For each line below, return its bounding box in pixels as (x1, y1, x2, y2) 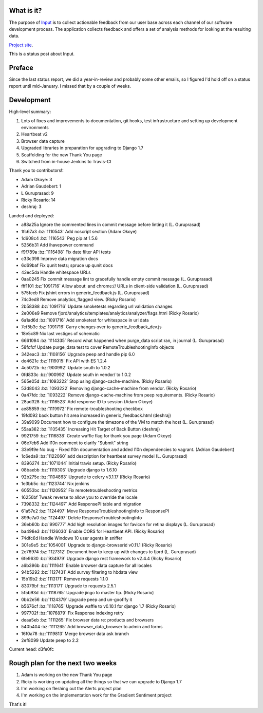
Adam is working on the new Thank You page (21, 672, 113, 678)
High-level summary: (9, 109, 51, 114)
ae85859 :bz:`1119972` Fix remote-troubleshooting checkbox (21, 406, 143, 412)
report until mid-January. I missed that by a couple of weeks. (9, 83, 131, 89)
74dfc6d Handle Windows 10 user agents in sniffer (21, 535, 123, 541)
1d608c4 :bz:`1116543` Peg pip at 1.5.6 (21, 235, 98, 241)
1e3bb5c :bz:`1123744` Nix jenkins (21, 480, 90, 487)
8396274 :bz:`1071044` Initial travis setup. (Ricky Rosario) (21, 460, 137, 466)
